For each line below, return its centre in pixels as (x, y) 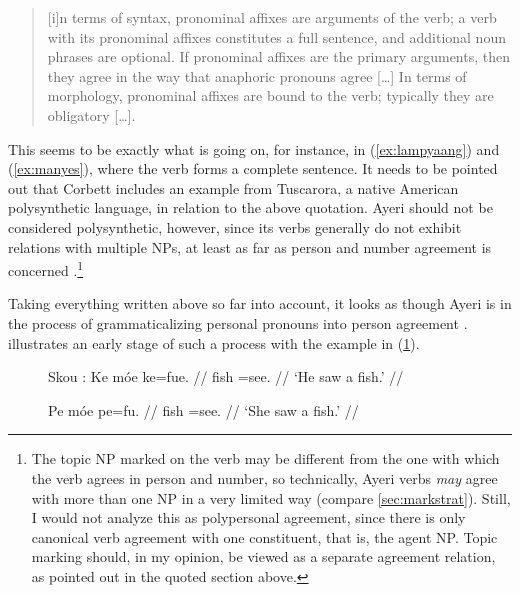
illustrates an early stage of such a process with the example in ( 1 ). (214, 342)
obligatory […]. (91, 114)
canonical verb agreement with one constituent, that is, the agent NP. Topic (264, 536)
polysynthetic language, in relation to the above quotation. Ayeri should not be (250, 207)
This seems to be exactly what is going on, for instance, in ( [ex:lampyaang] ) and (254, 148)
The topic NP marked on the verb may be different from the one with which (265, 458)
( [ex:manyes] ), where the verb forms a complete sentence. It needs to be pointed (253, 168)
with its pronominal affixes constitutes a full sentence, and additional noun (276, 36)
